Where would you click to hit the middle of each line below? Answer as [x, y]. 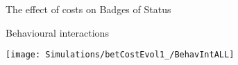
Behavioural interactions [57, 32]
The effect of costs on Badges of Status [88, 9]
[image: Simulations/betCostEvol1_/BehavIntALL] [120, 55]
